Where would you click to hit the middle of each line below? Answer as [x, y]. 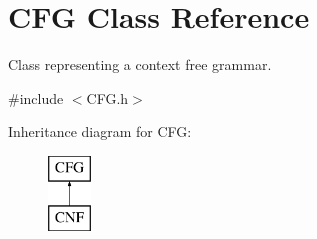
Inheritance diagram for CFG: [100, 131]
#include [36, 97]
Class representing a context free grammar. [140, 64]
